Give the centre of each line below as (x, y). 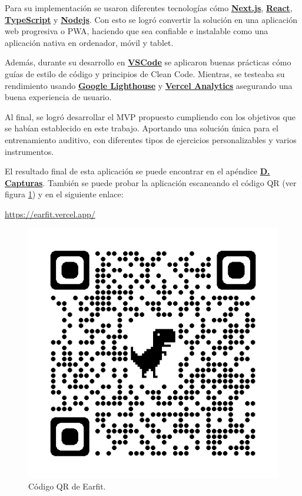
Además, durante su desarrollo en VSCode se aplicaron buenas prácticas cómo (148, 62)
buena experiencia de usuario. (58, 97)
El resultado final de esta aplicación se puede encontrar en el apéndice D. (137, 171)
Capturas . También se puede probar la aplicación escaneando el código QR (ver (151, 182)
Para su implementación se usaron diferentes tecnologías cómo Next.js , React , (149, 8)
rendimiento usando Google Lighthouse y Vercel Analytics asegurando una (149, 85)
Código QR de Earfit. (67, 486)
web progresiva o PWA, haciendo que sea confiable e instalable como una (137, 31)
